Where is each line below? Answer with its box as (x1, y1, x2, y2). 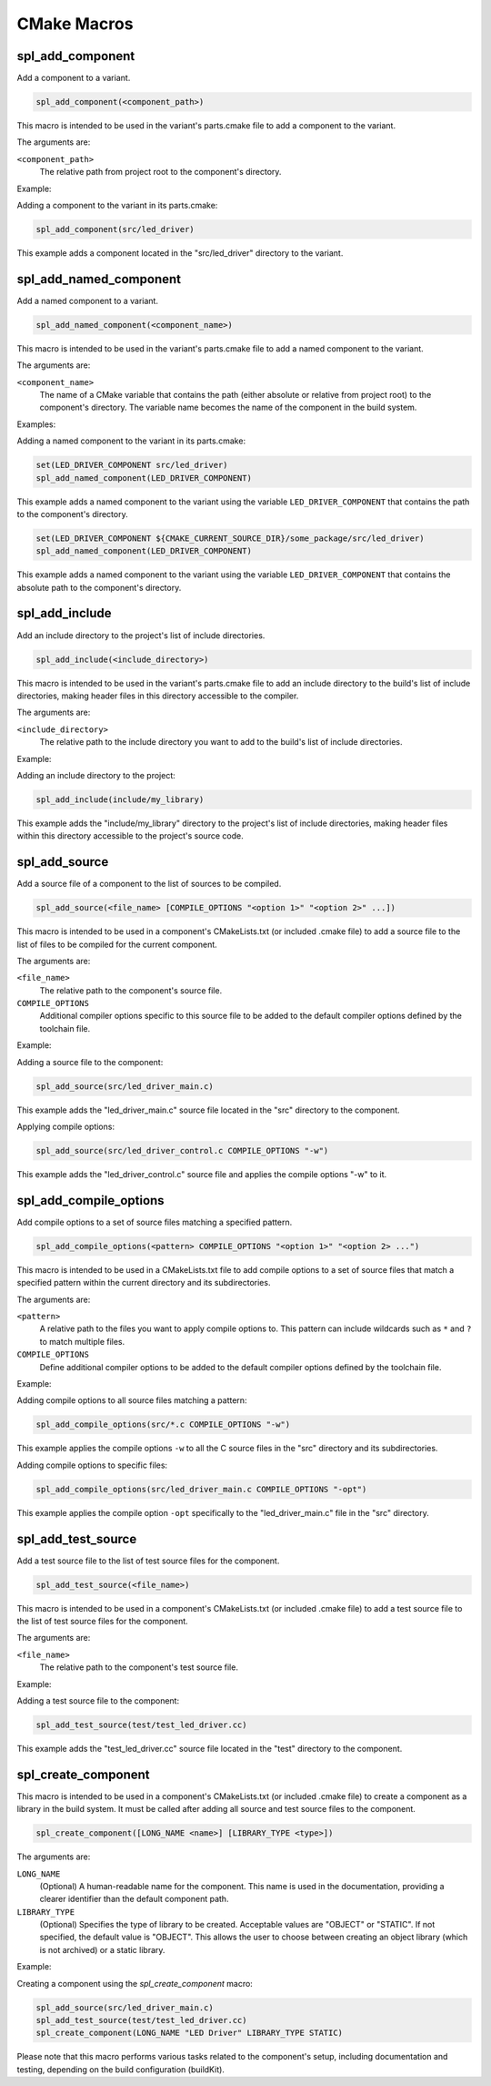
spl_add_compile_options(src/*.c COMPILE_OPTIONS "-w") (35, 1419, 291, 1430)
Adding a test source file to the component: (16, 1694, 180, 1706)
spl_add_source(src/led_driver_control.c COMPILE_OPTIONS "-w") (35, 1145, 329, 1155)
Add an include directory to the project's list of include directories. (16, 629, 266, 641)
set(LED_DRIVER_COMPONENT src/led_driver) (35, 460, 228, 471)
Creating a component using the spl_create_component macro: (16, 1978, 254, 1989)
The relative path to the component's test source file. (39, 1662, 238, 1673)
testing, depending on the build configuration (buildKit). (16, 2063, 225, 2075)
